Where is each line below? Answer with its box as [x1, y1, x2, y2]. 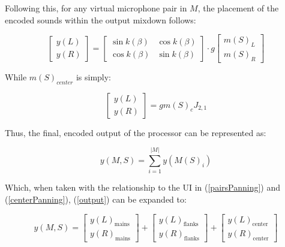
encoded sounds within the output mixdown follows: [5, 13, 196, 26]
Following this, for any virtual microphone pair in [5, 2, 187, 14]
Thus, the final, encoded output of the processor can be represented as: [5, 126, 266, 138]
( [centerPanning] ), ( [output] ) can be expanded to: [5, 192, 187, 205]
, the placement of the [197, 2, 279, 14]
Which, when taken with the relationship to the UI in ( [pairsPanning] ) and [5, 181, 281, 194]
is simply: [76, 70, 112, 83]
